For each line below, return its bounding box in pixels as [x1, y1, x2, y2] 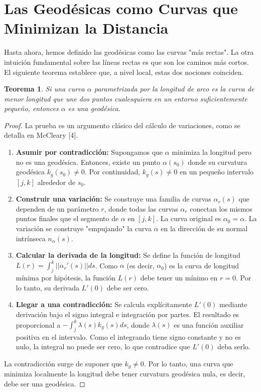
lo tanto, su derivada [16, 282, 79, 292]
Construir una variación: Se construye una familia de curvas [16, 193, 211, 204]
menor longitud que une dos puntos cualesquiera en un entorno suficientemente [4, 93, 247, 104]
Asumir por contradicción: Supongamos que [16, 147, 163, 157]
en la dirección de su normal [161, 223, 248, 234]
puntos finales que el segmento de [16, 213, 119, 224]
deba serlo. [217, 341, 250, 352]
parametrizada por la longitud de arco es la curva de [94, 83, 254, 94]
